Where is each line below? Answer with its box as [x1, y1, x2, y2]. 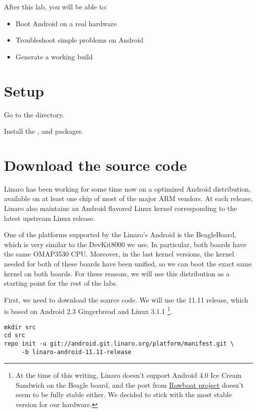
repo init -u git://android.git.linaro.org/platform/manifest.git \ [4, 340, 234, 347]
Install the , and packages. [4, 126, 84, 136]
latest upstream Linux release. [4, 212, 95, 223]
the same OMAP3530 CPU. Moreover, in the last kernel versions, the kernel [4, 249, 234, 259]
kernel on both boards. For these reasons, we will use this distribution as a [4, 268, 230, 278]
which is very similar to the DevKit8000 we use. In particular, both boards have [4, 239, 247, 249]
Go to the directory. [4, 109, 64, 119]
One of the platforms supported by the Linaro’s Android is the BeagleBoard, [4, 229, 237, 240]
